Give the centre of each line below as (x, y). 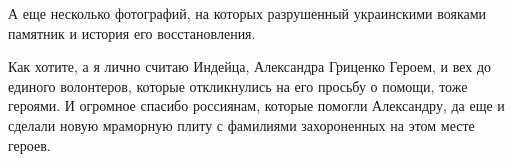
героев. (29, 144)
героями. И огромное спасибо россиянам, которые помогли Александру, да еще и (256, 105)
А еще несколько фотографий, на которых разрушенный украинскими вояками (247, 13)
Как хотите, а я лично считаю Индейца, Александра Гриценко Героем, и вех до (250, 66)
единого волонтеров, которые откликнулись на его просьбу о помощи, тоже (238, 85)
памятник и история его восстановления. (132, 32)
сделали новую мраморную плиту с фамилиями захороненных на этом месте (241, 124)
